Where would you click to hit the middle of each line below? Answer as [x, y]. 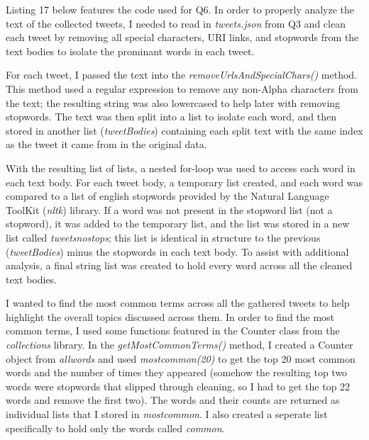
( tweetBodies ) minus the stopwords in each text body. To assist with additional [177, 251]
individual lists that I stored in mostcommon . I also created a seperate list [167, 414]
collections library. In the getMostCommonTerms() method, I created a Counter [180, 345]
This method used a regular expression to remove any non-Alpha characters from [182, 88]
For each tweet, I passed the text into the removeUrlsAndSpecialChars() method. [182, 75]
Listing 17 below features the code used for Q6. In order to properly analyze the [180, 9]
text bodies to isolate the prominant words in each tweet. [130, 51]
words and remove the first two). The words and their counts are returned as [173, 400]
